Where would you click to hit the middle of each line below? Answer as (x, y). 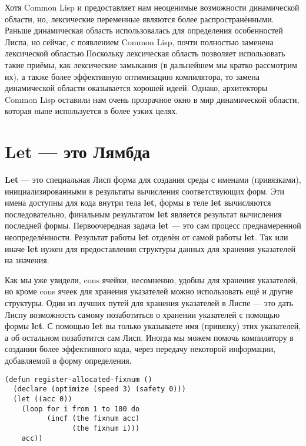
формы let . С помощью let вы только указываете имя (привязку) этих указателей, (153, 326)
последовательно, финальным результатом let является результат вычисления (143, 214)
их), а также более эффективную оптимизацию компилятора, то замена (132, 76)
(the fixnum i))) (106, 428)
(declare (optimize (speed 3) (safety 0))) (99, 389)
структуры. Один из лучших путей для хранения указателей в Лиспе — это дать (149, 303)
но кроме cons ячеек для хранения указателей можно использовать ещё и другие (149, 291)
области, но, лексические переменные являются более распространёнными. (139, 19)
